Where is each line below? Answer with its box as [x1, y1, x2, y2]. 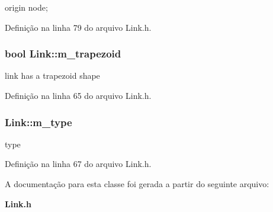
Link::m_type [5, 114, 72, 129]
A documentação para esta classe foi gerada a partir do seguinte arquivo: [5, 178, 269, 189]
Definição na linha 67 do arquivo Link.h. [5, 158, 152, 170]
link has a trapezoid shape [5, 69, 100, 82]
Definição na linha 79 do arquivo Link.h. [5, 21, 152, 33]
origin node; [5, 1, 48, 13]
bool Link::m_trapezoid [5, 46, 121, 61]
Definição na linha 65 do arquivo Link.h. [5, 89, 152, 101]
